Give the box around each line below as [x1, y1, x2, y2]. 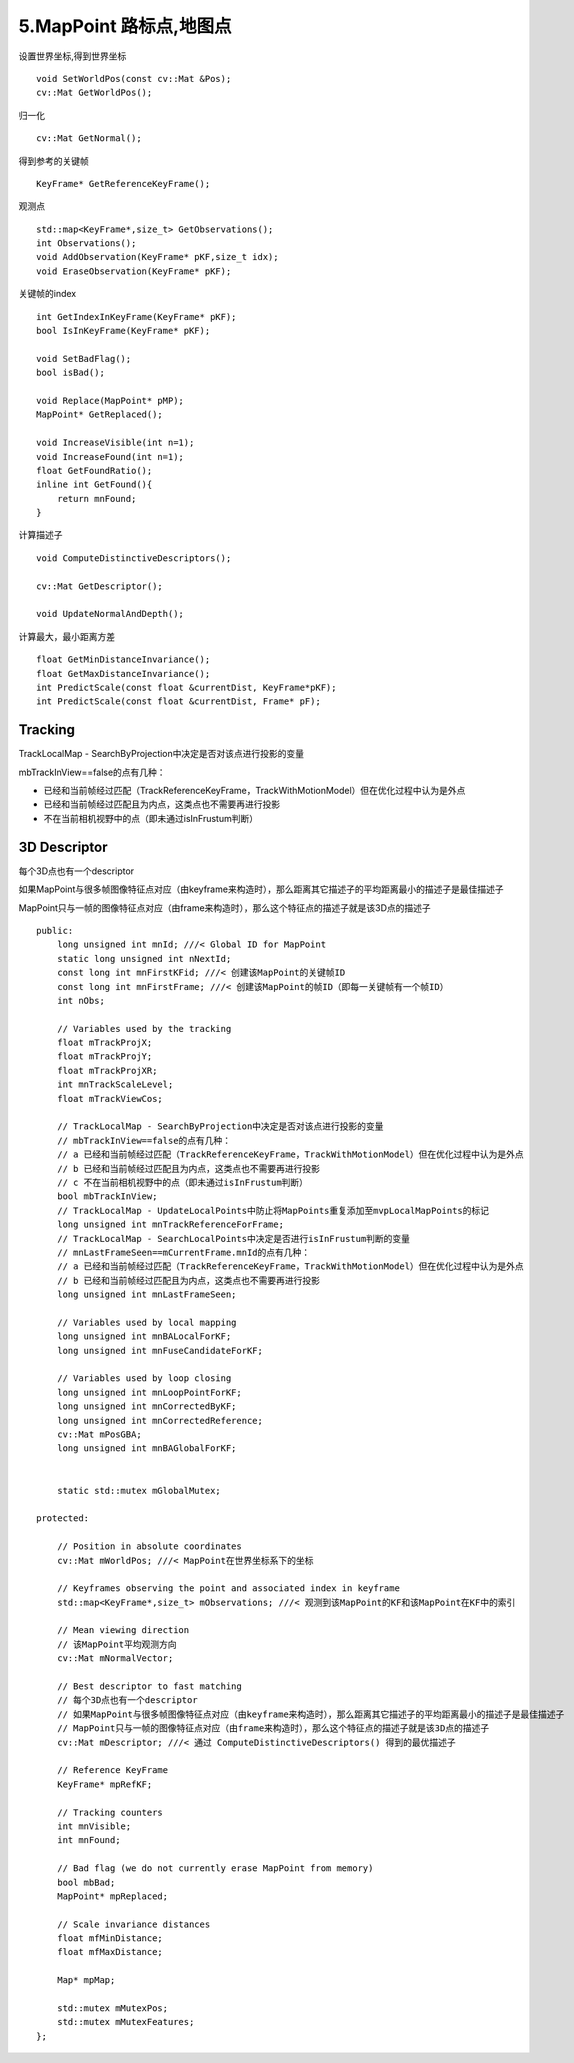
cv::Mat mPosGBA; [56, 1429, 142, 1440]
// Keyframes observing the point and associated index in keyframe [56, 1583, 400, 1594]
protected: [36, 1513, 90, 1524]
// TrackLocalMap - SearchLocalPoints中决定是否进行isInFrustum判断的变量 [56, 1233, 410, 1244]
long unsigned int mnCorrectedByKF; [56, 1401, 237, 1412]
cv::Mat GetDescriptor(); [36, 580, 164, 592]
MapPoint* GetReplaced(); [36, 409, 164, 420]
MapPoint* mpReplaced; [56, 1890, 169, 1902]
